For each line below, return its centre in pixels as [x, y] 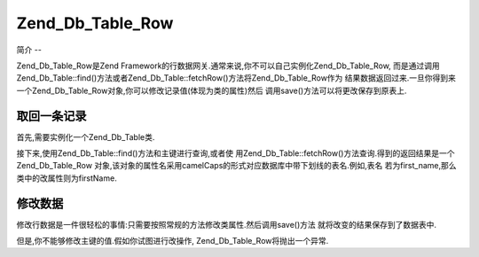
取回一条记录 [51, 116]
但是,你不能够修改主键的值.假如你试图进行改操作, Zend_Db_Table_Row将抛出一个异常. [173, 241]
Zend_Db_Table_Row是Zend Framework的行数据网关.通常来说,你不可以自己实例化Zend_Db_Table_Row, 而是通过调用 [228, 66]
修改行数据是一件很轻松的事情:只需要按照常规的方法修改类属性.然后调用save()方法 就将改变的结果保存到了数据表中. [227, 224]
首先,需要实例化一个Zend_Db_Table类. [86, 136]
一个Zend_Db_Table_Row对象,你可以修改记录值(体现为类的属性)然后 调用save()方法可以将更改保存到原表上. [212, 90]
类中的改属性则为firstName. [67, 178]
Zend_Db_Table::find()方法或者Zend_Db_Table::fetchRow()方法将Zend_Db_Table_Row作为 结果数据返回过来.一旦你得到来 [236, 78]
